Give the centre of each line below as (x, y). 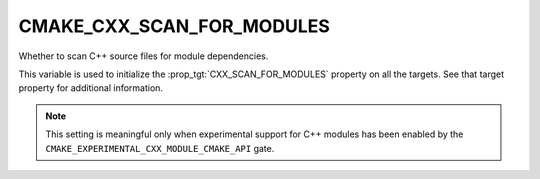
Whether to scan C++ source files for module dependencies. (143, 56)
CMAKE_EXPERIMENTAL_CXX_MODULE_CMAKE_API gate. (160, 148)
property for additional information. (91, 88)
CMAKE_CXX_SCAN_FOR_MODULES (174, 26)
